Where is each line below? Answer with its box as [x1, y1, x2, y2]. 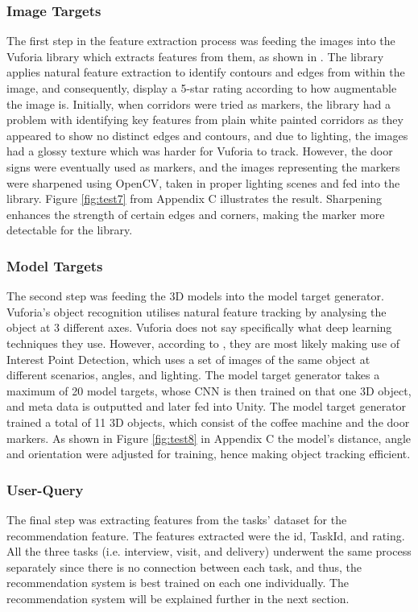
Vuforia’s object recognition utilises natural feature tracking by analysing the [6, 303, 387, 320]
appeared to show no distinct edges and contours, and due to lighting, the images [6, 126, 408, 143]
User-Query [6, 479, 84, 499]
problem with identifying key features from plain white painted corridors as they [6, 111, 404, 128]
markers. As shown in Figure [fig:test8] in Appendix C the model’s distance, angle [6, 429, 412, 446]
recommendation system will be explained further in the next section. [6, 589, 350, 606]
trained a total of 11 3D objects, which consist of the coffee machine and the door [6, 413, 410, 430]
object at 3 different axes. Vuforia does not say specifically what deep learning [6, 319, 392, 336]
